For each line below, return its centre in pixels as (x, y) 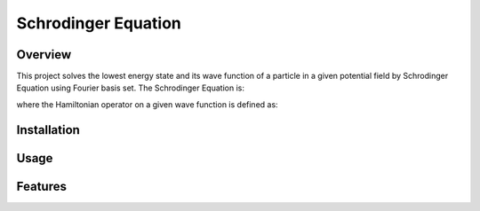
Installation (48, 130)
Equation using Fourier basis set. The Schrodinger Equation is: (130, 88)
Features (41, 186)
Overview (44, 55)
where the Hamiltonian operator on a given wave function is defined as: (148, 104)
